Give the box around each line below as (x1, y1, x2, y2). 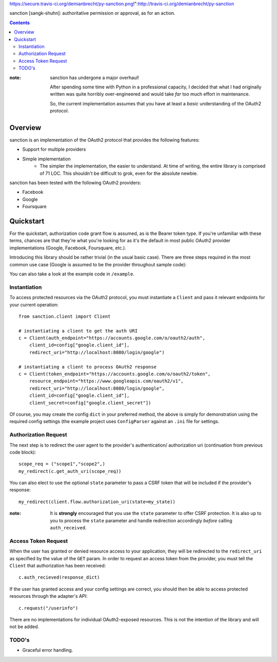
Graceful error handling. (22, 647, 73, 653)
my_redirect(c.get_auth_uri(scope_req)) (18, 468, 122, 474)
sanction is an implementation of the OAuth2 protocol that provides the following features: (9, 137, 200, 143)
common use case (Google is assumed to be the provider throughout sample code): (9, 261, 187, 267)
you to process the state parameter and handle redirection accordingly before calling (50, 517, 233, 524)
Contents (9, 20, 30, 26)
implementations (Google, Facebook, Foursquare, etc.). (9, 245, 127, 251)
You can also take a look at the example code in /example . (9, 270, 134, 277)
